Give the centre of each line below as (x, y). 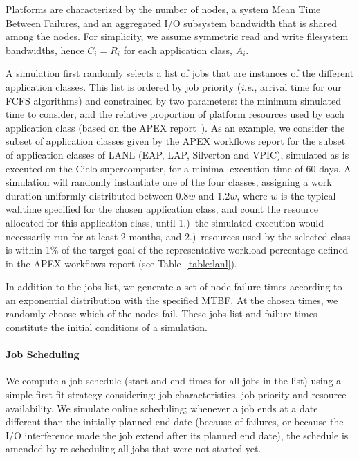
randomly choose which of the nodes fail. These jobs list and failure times (162, 313)
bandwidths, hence (45, 50)
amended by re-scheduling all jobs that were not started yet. (134, 449)
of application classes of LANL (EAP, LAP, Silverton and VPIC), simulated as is (177, 154)
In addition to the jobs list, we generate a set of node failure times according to (174, 286)
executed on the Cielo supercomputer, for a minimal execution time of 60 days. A (178, 168)
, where (252, 195)
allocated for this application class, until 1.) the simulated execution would (165, 222)
